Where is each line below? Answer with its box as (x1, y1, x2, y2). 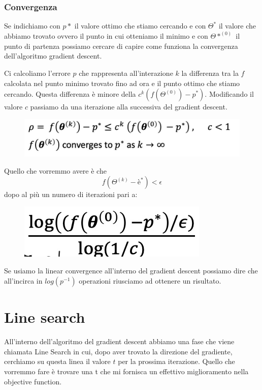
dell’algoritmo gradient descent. (4, 50, 102, 61)
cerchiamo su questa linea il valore (4, 356, 111, 367)
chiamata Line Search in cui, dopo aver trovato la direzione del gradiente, (4, 346, 233, 356)
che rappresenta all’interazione (79, 68, 173, 78)
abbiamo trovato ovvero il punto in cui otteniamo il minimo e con (4, 31, 208, 41)
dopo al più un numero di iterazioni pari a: (4, 189, 138, 200)
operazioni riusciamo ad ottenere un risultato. (79, 275, 221, 286)
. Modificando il (205, 89, 254, 99)
